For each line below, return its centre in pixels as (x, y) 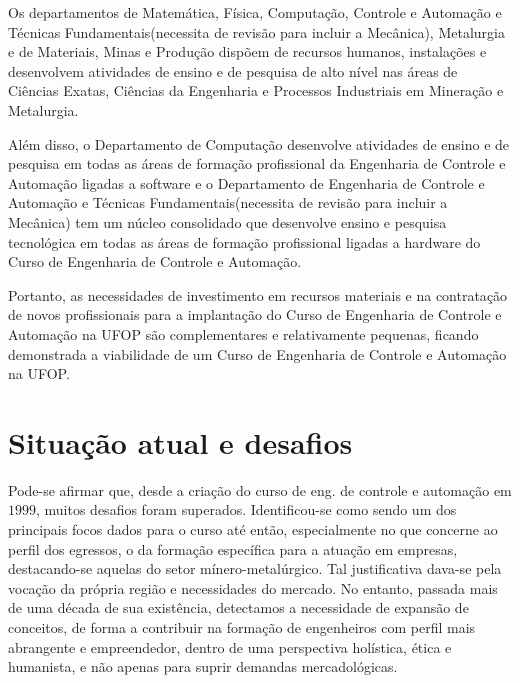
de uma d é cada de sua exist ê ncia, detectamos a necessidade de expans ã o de (238, 607)
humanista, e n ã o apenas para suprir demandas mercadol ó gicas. (203, 666)
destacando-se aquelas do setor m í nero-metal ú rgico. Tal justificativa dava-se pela (255, 568)
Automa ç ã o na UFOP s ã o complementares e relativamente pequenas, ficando (243, 333)
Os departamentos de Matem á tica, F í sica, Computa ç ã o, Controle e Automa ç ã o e (255, 12)
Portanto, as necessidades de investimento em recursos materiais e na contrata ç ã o (258, 294)
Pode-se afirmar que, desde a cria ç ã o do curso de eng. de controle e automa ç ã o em (260, 489)
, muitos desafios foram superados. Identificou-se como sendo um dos (246, 509)
